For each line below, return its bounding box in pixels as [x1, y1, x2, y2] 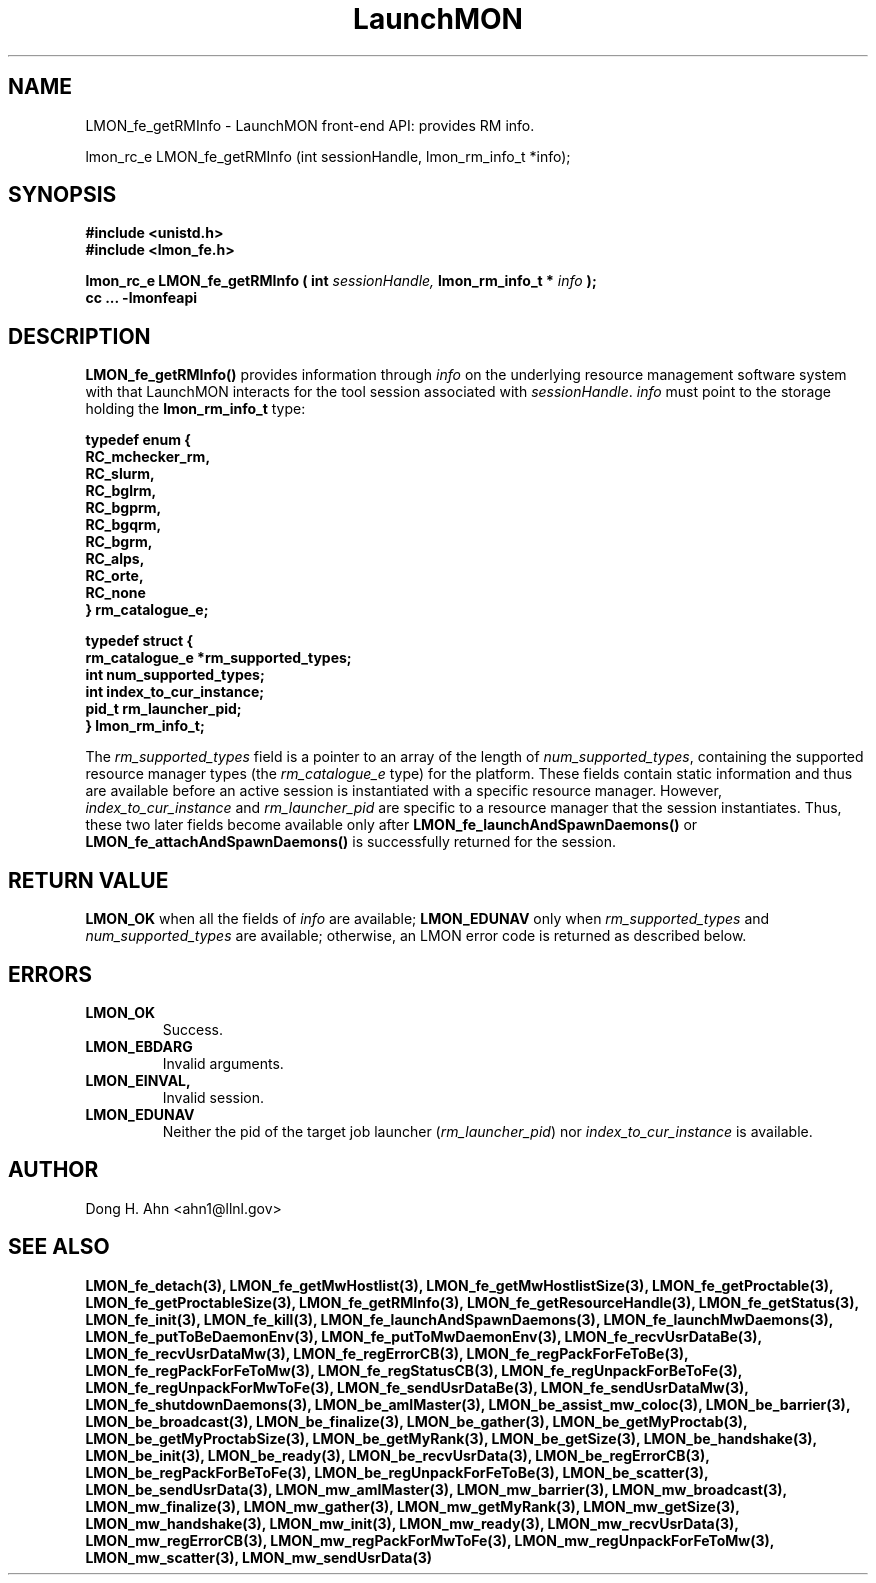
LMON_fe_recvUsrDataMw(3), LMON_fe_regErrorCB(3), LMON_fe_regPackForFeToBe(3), [85, 1344, 689, 1362]
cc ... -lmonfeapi [85, 289, 198, 307]
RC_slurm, [85, 465, 155, 483]
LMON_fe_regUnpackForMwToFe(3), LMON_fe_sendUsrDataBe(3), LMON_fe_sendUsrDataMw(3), [85, 1378, 749, 1396]
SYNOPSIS [8, 182, 117, 208]
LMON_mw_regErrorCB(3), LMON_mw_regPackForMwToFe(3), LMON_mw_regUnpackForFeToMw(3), [85, 1531, 775, 1549]
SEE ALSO [8, 1234, 110, 1260]
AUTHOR [8, 1157, 99, 1183]
